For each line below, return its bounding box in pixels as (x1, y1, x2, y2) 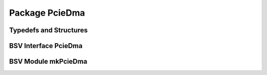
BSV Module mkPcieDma (9, 57, 88, 66)
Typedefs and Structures (9, 26, 88, 34)
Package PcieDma (9, 7, 85, 18)
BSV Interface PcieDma (9, 42, 83, 50)
